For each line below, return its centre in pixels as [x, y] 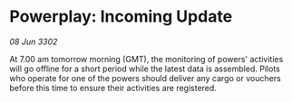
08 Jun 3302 [34, 42]
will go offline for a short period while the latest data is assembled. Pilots [145, 69]
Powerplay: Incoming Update [121, 17]
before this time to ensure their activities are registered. [113, 88]
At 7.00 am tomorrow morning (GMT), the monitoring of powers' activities [146, 59]
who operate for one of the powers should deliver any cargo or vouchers [145, 78]
